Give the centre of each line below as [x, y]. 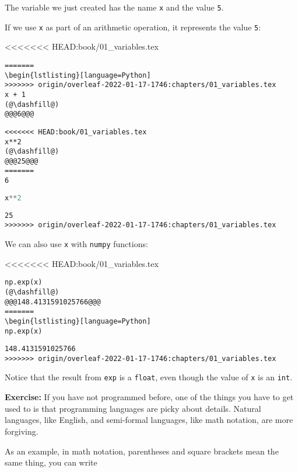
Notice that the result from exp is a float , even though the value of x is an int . [149, 377]
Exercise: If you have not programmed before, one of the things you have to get [149, 397]
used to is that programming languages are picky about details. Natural [133, 408]
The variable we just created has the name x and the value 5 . [114, 7]
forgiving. [22, 431]
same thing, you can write [51, 462]
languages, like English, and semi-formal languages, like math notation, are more [149, 420]
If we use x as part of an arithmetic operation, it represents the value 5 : [133, 27]
